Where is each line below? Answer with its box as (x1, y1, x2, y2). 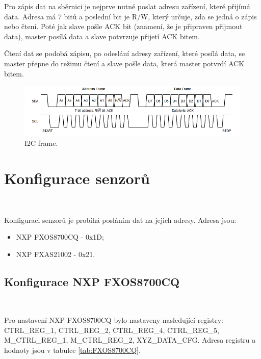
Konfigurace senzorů (4, 167, 150, 188)
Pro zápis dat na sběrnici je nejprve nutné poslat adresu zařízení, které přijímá (4, 1, 250, 11)
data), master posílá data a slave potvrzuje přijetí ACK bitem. (4, 31, 200, 41)
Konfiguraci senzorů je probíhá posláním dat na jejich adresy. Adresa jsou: (4, 214, 237, 225)
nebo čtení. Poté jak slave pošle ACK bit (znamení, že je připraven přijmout (4, 21, 243, 32)
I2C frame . (24, 138, 58, 148)
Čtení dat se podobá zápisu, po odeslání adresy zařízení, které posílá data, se (4, 48, 245, 59)
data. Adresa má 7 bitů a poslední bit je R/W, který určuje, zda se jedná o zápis (4, 11, 257, 21)
